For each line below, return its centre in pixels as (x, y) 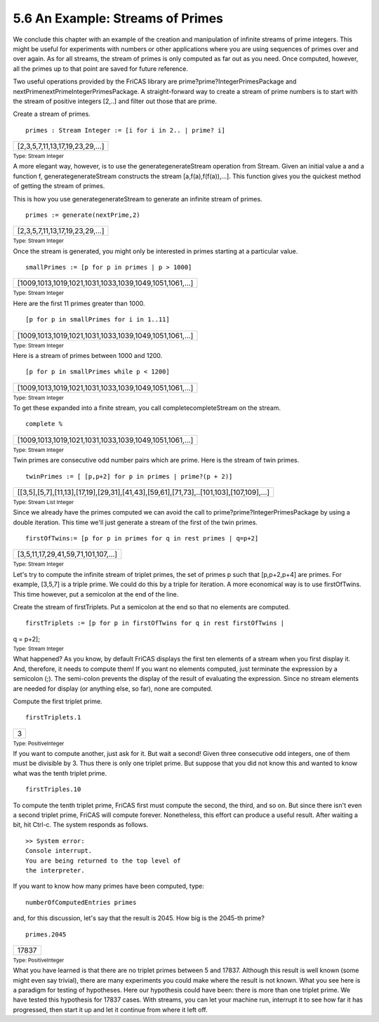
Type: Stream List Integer (43, 502)
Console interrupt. (59, 851)
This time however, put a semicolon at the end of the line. (96, 594)
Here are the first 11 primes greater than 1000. (79, 303)
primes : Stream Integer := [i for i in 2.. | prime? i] (126, 130)
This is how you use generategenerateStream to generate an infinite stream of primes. (138, 199)
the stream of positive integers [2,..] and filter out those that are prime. (115, 101)
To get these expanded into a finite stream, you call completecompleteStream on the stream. (147, 408)
